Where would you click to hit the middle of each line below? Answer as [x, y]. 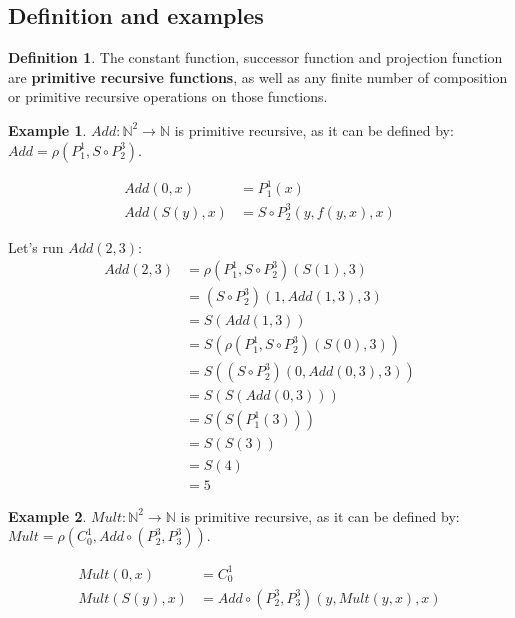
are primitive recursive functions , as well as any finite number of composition [258, 76]
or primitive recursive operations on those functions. [168, 96]
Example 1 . [47, 129]
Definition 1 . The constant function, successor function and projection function [255, 57]
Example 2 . [47, 515]
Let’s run [36, 246]
